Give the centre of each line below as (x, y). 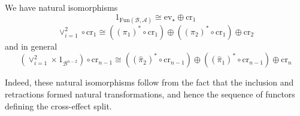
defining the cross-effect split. (58, 106)
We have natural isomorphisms (61, 7)
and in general (31, 46)
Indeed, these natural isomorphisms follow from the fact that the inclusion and (149, 82)
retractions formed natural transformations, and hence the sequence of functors (150, 94)
